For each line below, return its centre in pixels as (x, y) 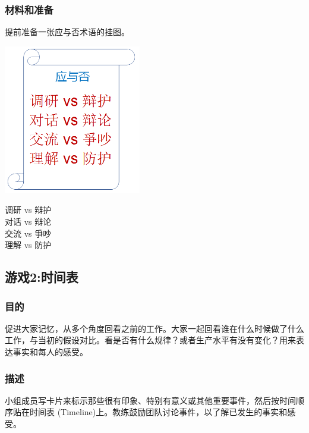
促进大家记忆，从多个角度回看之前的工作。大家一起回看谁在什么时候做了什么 (154, 328)
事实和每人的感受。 (50, 352)
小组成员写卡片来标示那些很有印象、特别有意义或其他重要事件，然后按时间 (150, 400)
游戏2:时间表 (42, 277)
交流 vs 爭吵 (28, 233)
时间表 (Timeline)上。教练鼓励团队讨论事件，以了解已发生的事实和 (158, 412)
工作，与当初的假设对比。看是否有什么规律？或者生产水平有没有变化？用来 (150, 340)
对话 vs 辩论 (28, 222)
